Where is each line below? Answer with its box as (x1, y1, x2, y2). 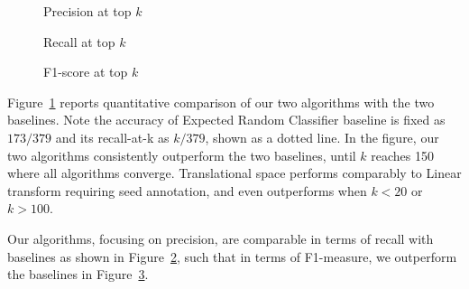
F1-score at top (43, 62, 128, 81)
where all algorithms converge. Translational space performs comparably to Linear (7, 163, 462, 182)
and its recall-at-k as (55, 127, 170, 146)
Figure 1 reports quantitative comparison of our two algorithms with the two (7, 92, 435, 111)
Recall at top (43, 32, 115, 51)
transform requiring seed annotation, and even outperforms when (7, 181, 367, 200)
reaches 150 (371, 145, 434, 164)
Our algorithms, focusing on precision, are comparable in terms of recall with (7, 228, 434, 247)
